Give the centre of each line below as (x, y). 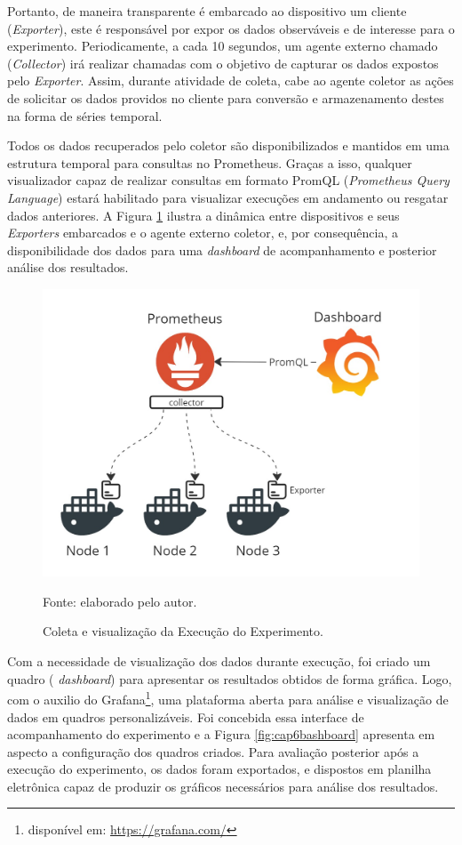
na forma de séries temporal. (85, 115)
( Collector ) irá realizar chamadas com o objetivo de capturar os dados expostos (223, 63)
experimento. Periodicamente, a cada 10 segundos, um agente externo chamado (223, 46)
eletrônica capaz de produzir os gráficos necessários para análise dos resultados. (223, 786)
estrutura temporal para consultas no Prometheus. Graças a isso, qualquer (210, 162)
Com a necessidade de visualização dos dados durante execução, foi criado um (219, 661)
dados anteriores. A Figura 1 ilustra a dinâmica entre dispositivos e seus (203, 215)
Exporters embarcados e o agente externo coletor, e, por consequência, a (203, 233)
